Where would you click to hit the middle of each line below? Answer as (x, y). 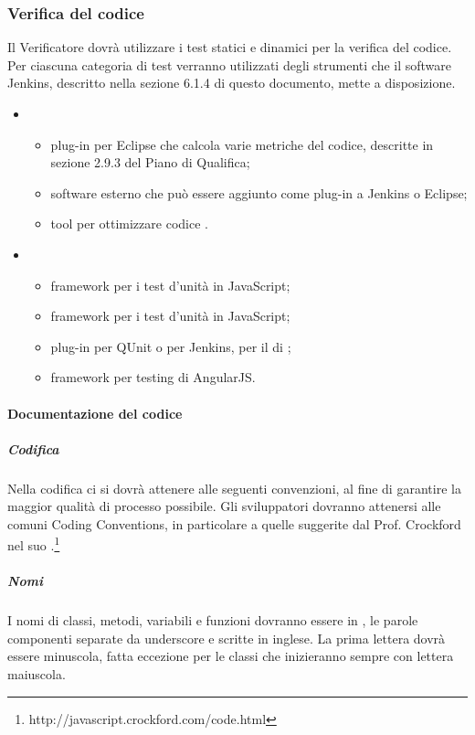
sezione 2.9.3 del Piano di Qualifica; (150, 162)
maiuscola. (37, 674)
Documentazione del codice (95, 413)
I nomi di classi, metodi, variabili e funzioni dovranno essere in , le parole (213, 620)
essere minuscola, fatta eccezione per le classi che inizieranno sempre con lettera (231, 656)
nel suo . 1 (34, 544)
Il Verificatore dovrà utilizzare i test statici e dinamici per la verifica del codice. (230, 47)
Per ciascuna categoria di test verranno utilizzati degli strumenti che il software (230, 64)
